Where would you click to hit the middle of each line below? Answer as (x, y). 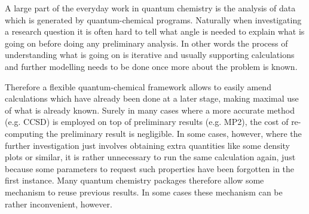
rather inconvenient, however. (59, 204)
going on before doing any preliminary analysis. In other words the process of (146, 43)
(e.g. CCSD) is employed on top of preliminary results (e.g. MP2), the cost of (147, 122)
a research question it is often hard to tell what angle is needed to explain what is (155, 31)
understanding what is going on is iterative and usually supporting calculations (150, 55)
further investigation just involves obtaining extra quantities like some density (147, 145)
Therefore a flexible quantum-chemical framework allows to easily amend (138, 86)
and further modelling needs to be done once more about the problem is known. (151, 66)
